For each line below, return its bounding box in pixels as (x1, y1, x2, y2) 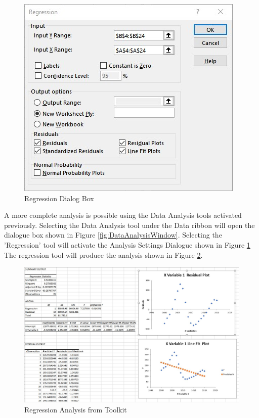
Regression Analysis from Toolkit (24, 404, 127, 414)
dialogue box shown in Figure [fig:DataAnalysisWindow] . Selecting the (4, 229, 222, 240)
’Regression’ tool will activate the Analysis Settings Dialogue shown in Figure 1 (4, 239, 250, 250)
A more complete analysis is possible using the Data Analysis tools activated (4, 210, 242, 220)
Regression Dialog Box (24, 193, 94, 203)
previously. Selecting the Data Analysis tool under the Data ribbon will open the (4, 219, 255, 230)
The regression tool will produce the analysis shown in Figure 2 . (4, 249, 203, 260)
